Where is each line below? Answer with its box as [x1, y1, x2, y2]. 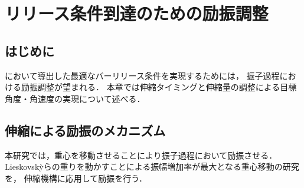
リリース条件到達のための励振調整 [5, 1, 269, 25]
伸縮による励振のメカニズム [5, 121, 166, 139]
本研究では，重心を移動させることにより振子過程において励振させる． [5, 149, 277, 161]
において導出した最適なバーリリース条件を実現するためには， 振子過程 [5, 69, 280, 81]
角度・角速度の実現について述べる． [5, 92, 145, 104]
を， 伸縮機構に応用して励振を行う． [5, 171, 148, 184]
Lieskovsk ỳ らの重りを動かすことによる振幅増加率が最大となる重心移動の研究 [5, 160, 299, 173]
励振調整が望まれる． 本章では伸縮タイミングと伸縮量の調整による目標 [21, 81, 297, 93]
